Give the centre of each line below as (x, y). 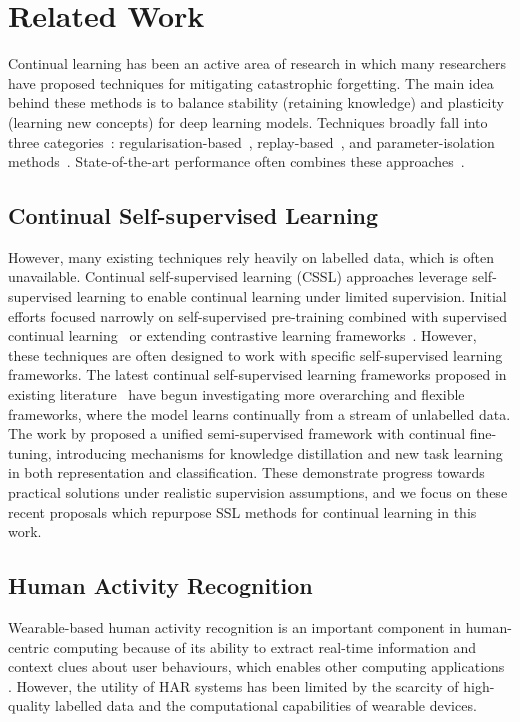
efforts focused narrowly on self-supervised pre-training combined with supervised (257, 315)
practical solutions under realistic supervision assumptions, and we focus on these (258, 492)
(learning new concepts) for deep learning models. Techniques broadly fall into (248, 121)
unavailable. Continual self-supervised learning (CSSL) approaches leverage (238, 276)
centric (28, 646)
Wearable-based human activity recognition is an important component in (234, 627)
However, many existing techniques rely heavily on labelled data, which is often (251, 256)
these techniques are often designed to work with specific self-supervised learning (255, 354)
